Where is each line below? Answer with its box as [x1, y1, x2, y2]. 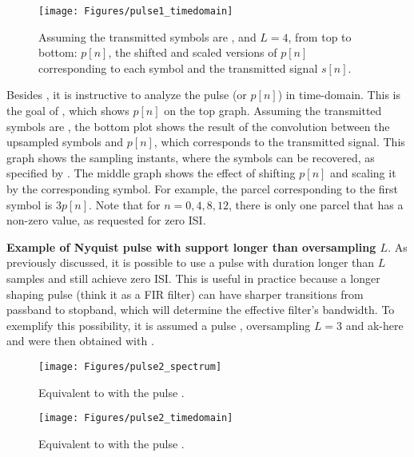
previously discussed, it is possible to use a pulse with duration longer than [6, 254, 375, 271]
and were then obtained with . [6, 332, 154, 349]
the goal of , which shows [6, 102, 129, 119]
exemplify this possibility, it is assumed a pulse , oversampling [6, 316, 311, 333]
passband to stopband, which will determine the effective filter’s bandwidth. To [6, 301, 395, 318]
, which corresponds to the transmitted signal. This [153, 133, 405, 150]
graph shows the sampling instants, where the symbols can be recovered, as [6, 149, 375, 165]
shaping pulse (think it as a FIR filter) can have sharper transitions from [6, 285, 364, 302]
